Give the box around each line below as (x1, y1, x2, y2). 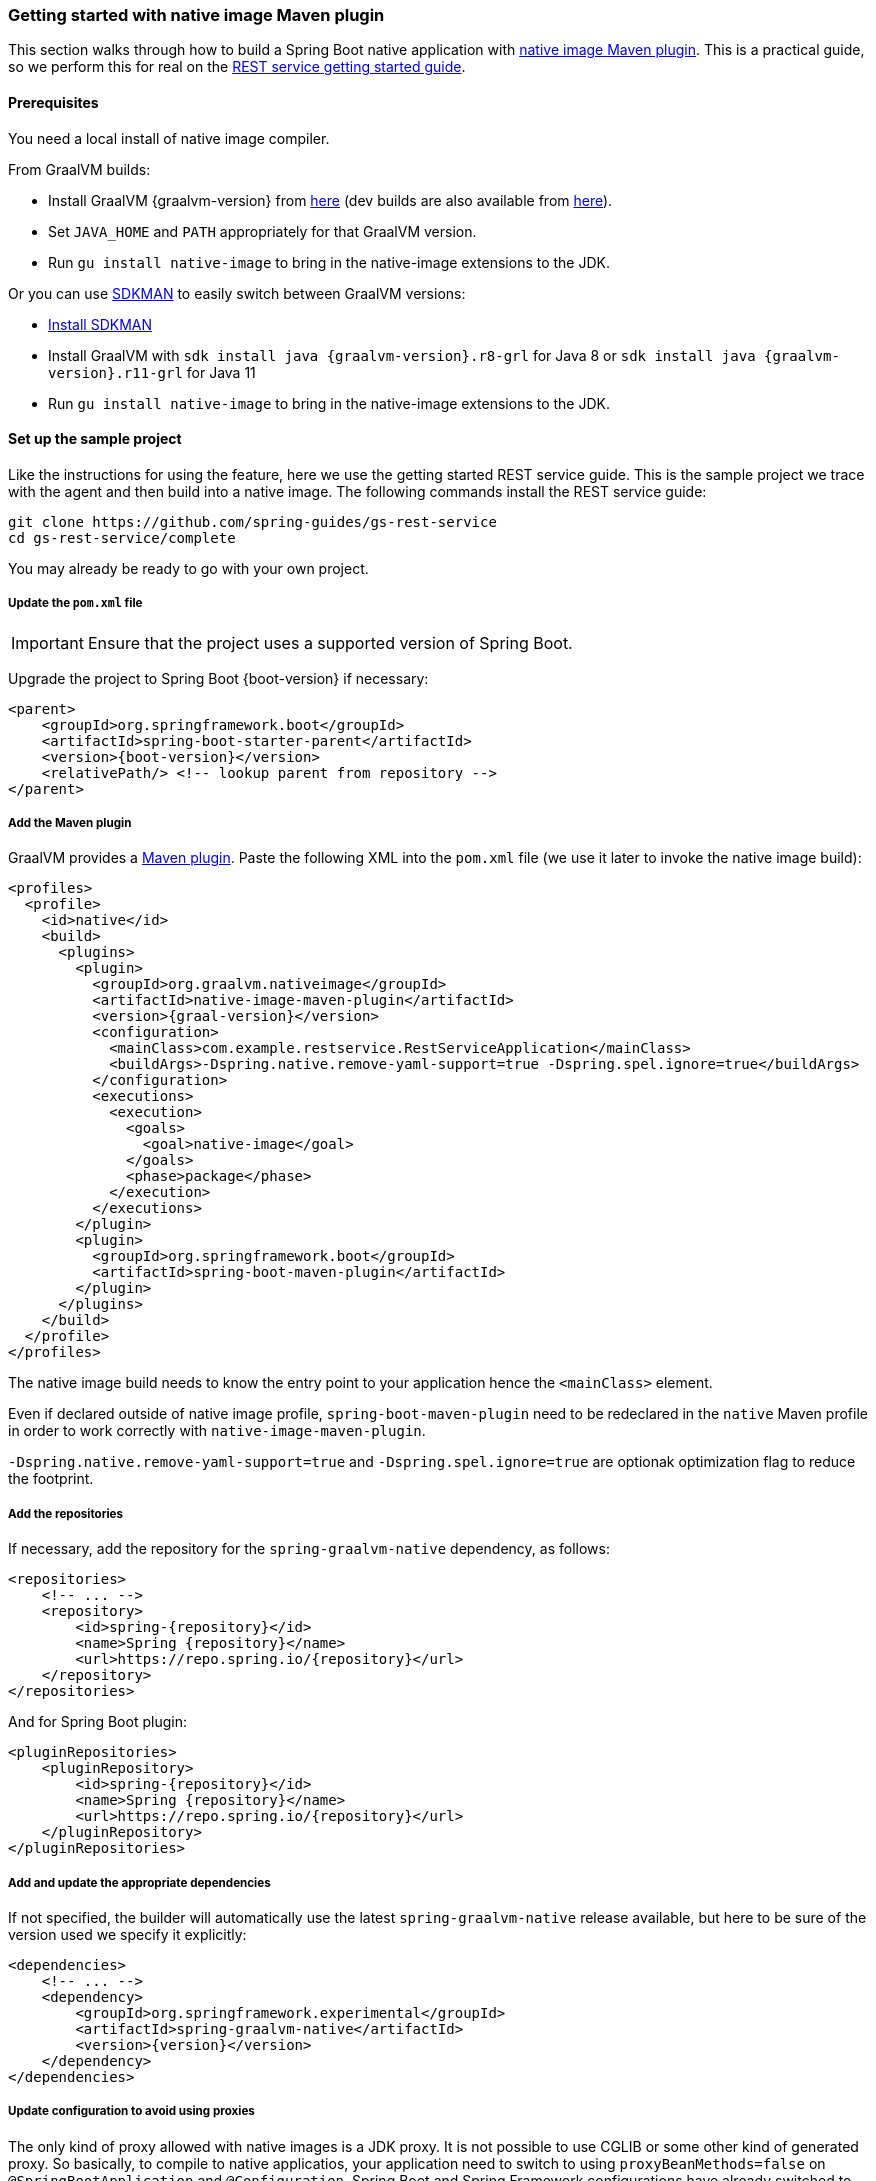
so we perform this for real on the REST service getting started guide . (8, 58, 466, 76)
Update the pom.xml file (8, 596, 143, 611)
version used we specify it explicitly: (8, 1925, 247, 1943)
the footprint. (8, 1470, 94, 1488)
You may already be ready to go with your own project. (8, 559, 369, 577)
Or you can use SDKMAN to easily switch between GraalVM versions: (8, 284, 466, 302)
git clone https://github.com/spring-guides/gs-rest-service (8, 513, 497, 530)
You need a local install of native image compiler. (8, 129, 330, 147)
